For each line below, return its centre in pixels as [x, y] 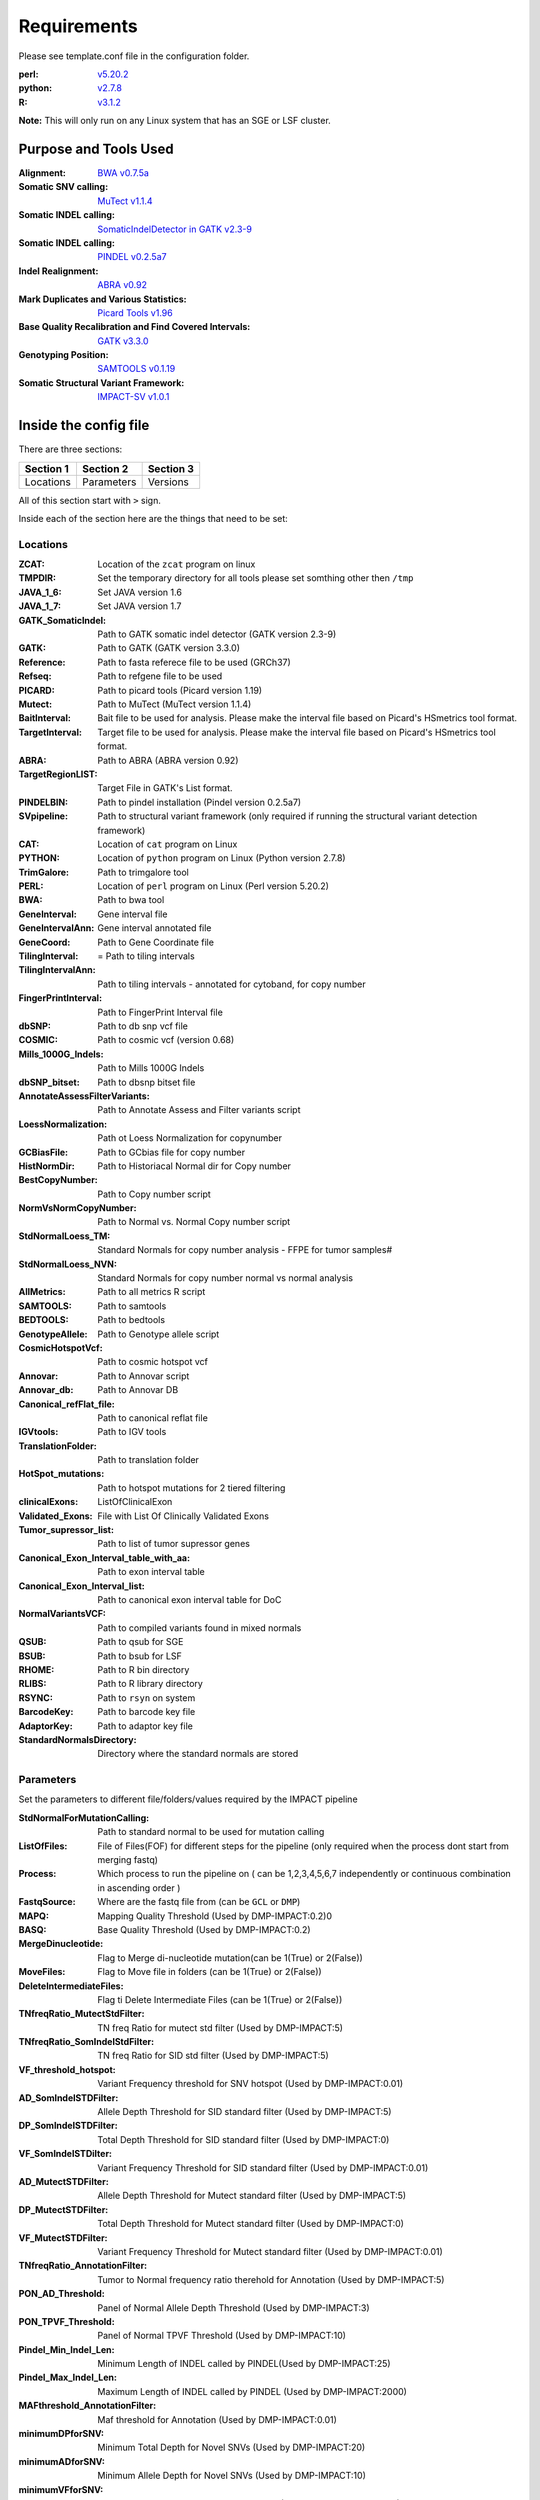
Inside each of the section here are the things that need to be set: [153, 518]
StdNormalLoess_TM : [64, 1236]
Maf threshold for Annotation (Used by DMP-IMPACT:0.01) [217, 2419]
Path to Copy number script [154, 1194]
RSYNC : [36, 1697]
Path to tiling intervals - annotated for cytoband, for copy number [231, 984]
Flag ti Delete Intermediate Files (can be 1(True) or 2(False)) [220, 1999]
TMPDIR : [37, 578]
